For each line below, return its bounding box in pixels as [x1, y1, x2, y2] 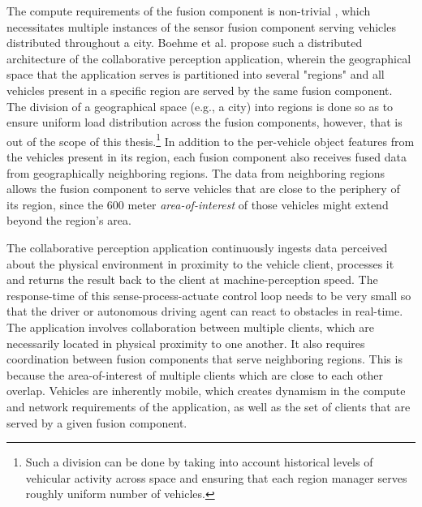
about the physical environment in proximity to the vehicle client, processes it [6, 255, 394, 272]
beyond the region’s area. [6, 212, 131, 229]
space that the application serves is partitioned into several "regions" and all [6, 66, 385, 83]
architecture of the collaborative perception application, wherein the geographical [6, 49, 411, 67]
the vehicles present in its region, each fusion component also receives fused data [6, 148, 407, 165]
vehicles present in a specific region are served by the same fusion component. [6, 81, 393, 98]
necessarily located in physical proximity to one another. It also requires [6, 334, 365, 351]
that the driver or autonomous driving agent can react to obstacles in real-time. [6, 303, 403, 320]
